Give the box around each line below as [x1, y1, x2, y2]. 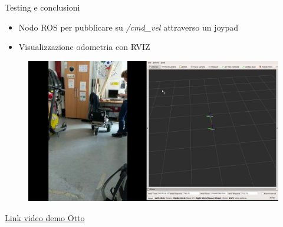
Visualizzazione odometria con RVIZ [18, 41, 150, 53]
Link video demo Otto [5, 211, 85, 223]
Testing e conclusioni [5, 1, 80, 13]
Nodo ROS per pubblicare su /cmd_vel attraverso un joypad [18, 21, 239, 33]
